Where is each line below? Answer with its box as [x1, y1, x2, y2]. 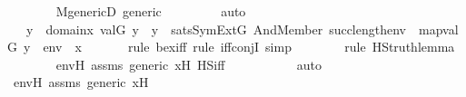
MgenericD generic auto [55, 2, 246, 20]
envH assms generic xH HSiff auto [55, 54, 322, 73]
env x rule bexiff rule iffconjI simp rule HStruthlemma [43, 37, 455, 56]
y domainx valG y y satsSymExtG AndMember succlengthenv [25, 19, 406, 38]
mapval [418, 19, 459, 38]
